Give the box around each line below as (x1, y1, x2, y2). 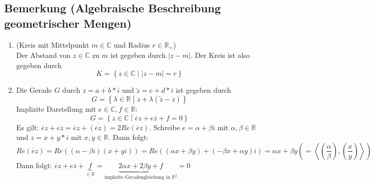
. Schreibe (149, 121, 180, 132)
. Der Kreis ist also (190, 50, 250, 60)
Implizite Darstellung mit (16, 103, 96, 114)
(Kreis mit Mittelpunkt (16, 39, 89, 50)
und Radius (114, 39, 150, 50)
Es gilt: (16, 121, 39, 132)
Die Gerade (16, 85, 52, 95)
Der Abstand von (16, 50, 71, 60)
